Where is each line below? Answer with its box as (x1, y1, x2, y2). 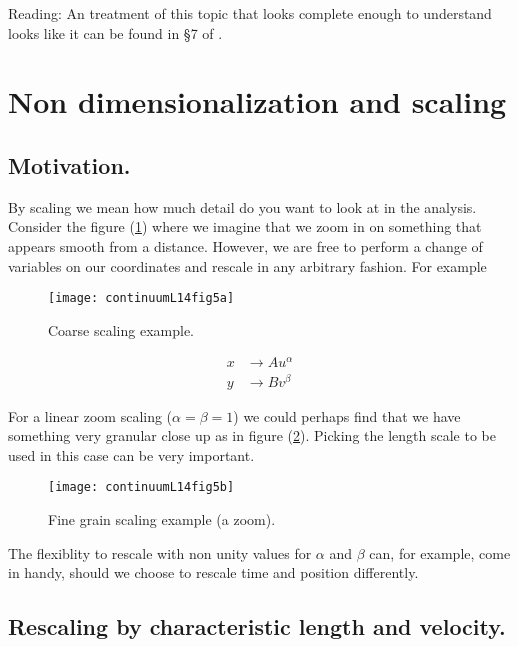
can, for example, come (369, 542, 511, 563)
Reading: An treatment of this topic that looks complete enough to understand (8, 3, 492, 23)
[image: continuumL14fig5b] (48, 480, 235, 495)
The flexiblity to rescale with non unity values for (8, 542, 312, 563)
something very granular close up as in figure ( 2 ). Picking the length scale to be (8, 425, 496, 446)
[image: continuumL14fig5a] (48, 291, 235, 306)
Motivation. (8, 149, 131, 180)
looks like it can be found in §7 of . (8, 22, 223, 43)
